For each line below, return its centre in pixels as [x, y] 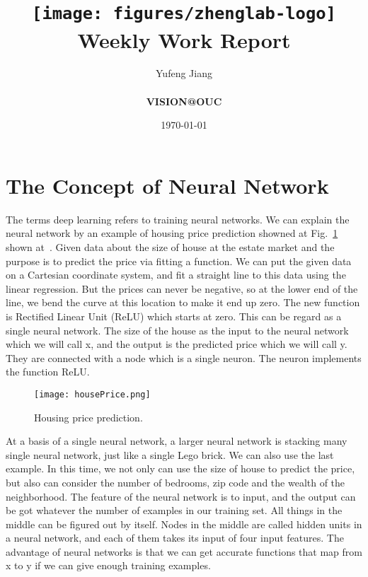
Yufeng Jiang [184, 73]
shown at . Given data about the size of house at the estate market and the [170, 246]
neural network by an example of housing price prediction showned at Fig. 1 [172, 233]
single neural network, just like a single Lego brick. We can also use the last [170, 454]
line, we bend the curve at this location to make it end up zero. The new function [183, 302]
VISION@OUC [184, 101]
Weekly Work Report [184, 39]
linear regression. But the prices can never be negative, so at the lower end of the [182, 288]
